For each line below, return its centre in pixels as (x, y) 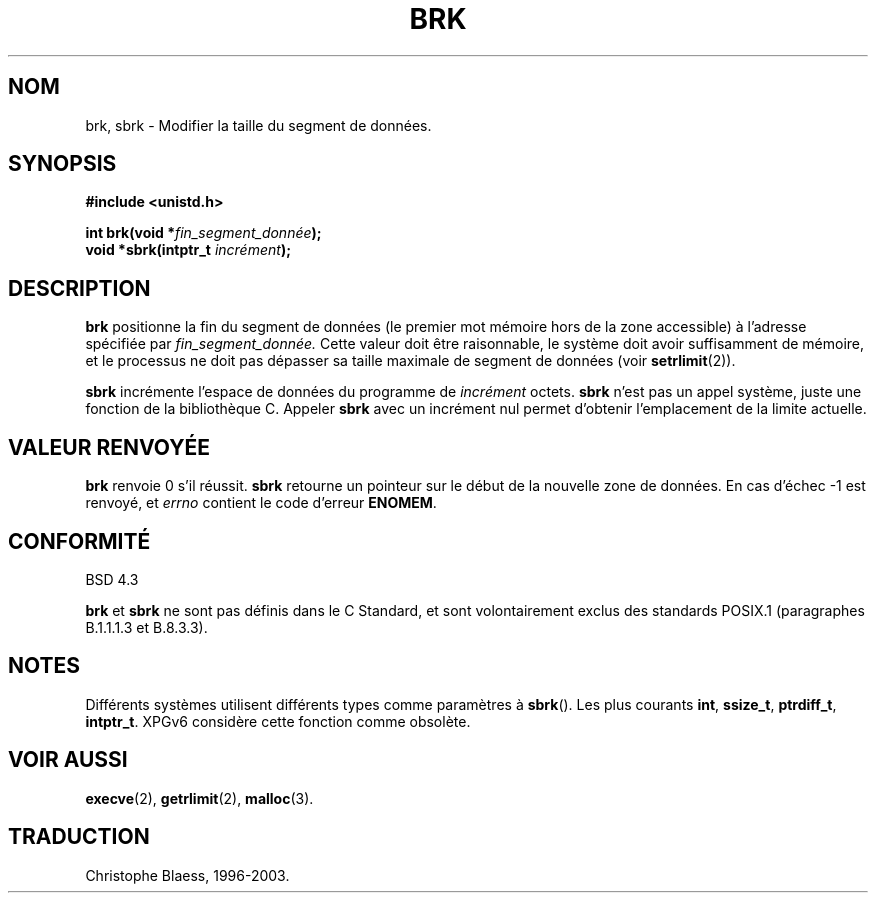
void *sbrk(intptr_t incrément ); (188, 250)
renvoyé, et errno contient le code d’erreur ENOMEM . (261, 503)
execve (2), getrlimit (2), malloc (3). (199, 798)
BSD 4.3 (112, 579)
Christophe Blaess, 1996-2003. (187, 875)
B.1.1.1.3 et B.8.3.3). (146, 627)
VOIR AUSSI (68, 760)
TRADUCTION (79, 837)
